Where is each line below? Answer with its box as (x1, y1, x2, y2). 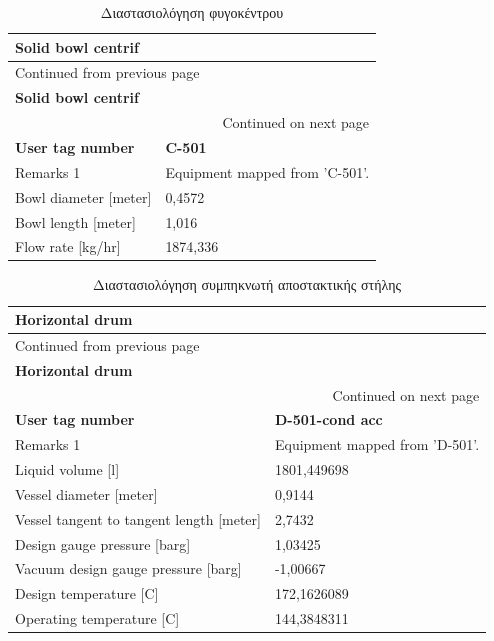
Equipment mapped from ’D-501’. (274, 434, 480, 455)
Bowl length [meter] (15, 211, 136, 232)
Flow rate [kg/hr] (15, 236, 121, 257)
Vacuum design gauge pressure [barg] (15, 558, 242, 579)
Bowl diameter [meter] (15, 186, 152, 207)
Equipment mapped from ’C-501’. (165, 161, 370, 182)
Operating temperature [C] (15, 608, 180, 629)
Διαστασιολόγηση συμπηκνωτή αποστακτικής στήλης (93, 274, 402, 295)
